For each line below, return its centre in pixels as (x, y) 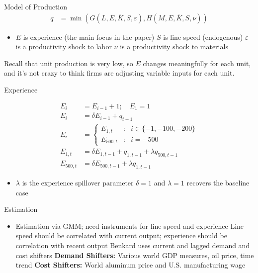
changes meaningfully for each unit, (197, 63)
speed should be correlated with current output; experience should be (121, 235)
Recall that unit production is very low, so (69, 63)
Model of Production (36, 6)
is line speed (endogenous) (203, 37)
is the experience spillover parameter (78, 183)
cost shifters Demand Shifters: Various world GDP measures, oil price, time (135, 255)
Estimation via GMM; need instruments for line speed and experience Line (130, 226)
